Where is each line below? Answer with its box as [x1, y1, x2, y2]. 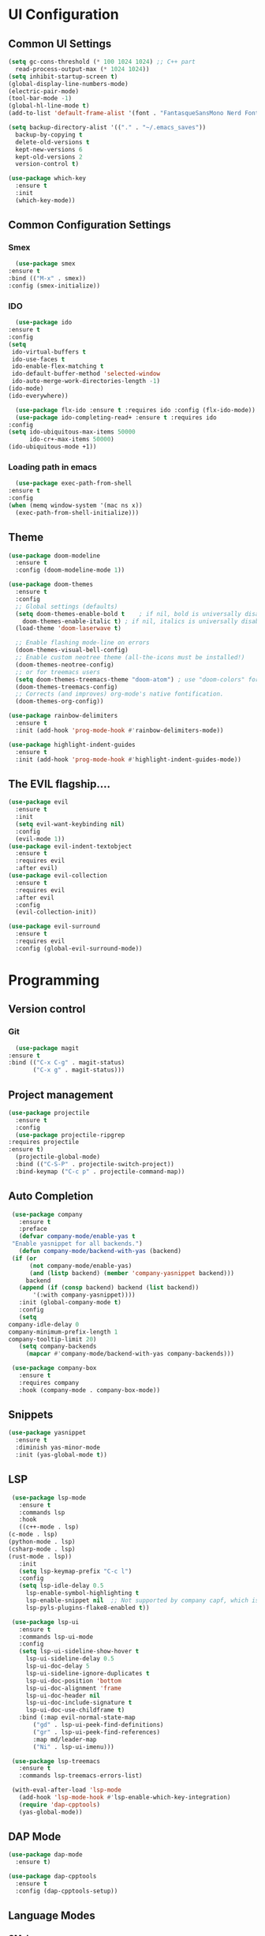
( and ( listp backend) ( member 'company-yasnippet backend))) [28, 1269, 235, 1277]
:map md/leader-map [32, 1735, 97, 1743]
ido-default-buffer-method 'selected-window [11, 370, 160, 378]
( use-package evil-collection [8, 872, 108, 880]
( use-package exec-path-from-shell [15, 479, 132, 487]
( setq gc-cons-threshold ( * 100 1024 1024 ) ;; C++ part [8, 58, 196, 66]
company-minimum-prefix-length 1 [8, 1328, 118, 1336]
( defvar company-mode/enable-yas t [18, 1233, 136, 1240]
